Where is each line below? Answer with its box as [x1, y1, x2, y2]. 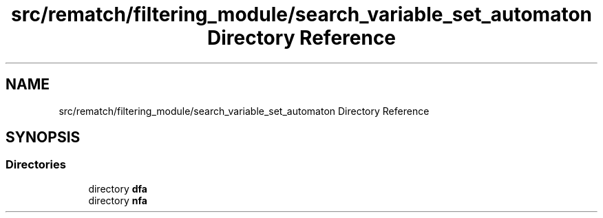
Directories [6, 157, 66, 172]
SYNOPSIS [6, 129, 81, 146]
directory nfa [88, 194, 147, 206]
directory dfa [88, 182, 147, 195]
